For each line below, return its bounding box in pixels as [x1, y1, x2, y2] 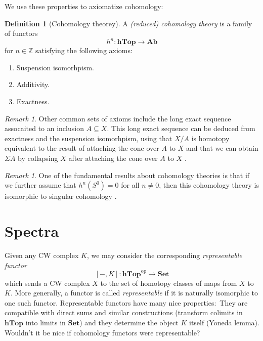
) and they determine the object [79, 317, 179, 327]
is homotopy [191, 133, 230, 143]
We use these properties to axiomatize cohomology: [5, 1, 163, 11]
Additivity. [16, 79, 50, 90]
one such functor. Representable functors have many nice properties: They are [5, 297, 248, 308]
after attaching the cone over [68, 153, 158, 163]
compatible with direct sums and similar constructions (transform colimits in [5, 307, 243, 318]
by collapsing [18, 153, 58, 163]
